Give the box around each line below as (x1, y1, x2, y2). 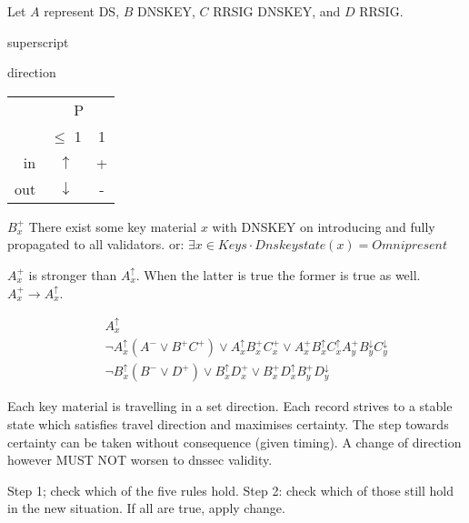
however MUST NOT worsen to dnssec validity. (7, 450, 273, 469)
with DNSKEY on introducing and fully (212, 216, 435, 236)
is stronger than (28, 265, 117, 284)
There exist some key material (28, 216, 197, 236)
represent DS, (44, 2, 120, 20)
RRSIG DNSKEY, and (213, 2, 341, 20)
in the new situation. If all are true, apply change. (7, 498, 285, 518)
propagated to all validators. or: (7, 235, 185, 254)
